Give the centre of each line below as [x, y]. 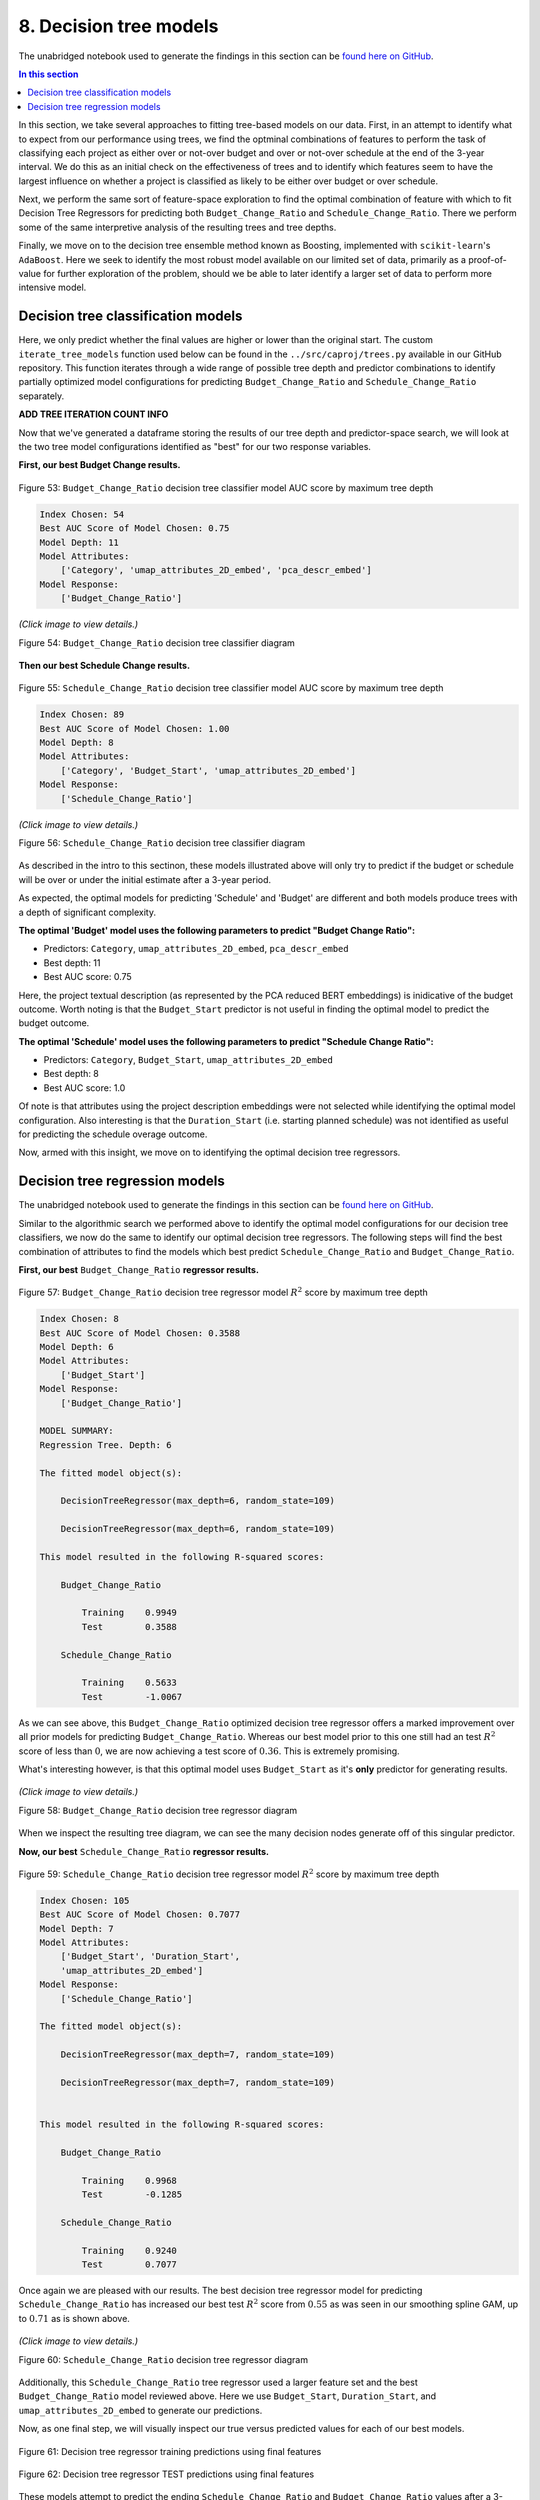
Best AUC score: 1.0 [84, 1087]
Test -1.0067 [132, 1696]
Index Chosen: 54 [82, 514]
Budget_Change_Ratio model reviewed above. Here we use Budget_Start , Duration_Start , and [227, 2396]
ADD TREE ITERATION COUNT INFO [93, 414]
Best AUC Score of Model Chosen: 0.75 [134, 528]
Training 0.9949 [129, 1613]
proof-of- [487, 259]
